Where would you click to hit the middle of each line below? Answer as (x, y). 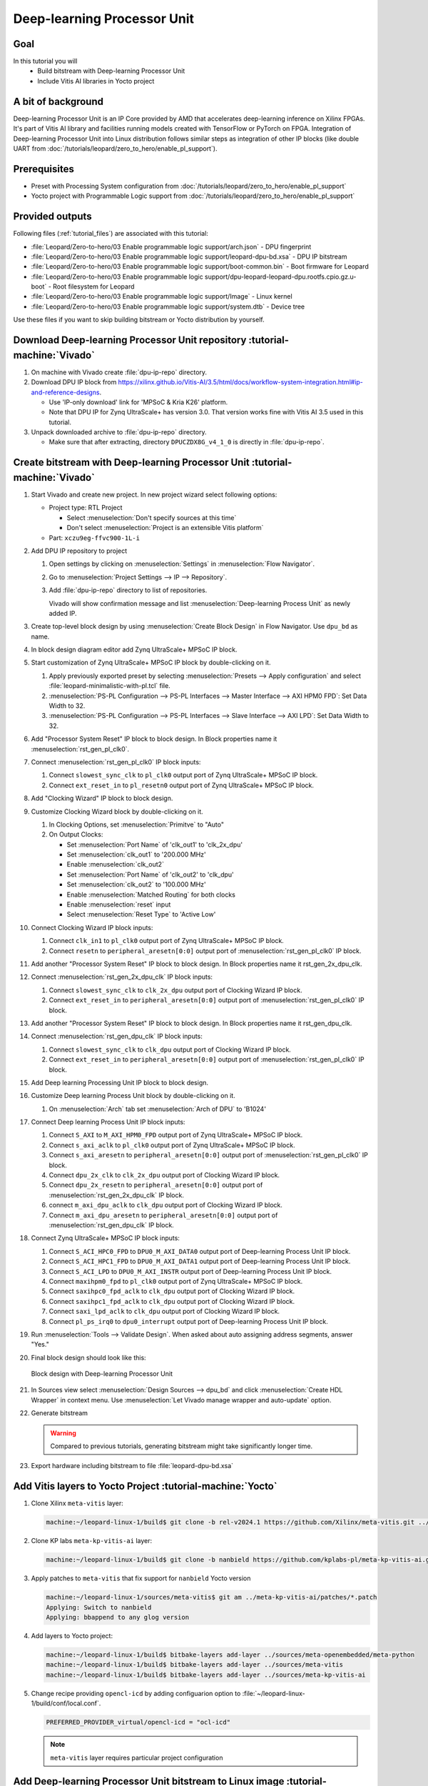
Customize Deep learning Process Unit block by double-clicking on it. (133, 1096)
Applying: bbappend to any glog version (117, 1617)
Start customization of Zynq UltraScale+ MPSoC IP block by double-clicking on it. (151, 663)
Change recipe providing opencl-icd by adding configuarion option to (136, 1693)
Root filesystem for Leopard (93, 286)
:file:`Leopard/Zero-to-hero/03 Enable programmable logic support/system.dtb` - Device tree (168, 306)
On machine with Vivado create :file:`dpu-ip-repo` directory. (119, 372)
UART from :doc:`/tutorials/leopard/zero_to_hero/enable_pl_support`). (115, 148)
